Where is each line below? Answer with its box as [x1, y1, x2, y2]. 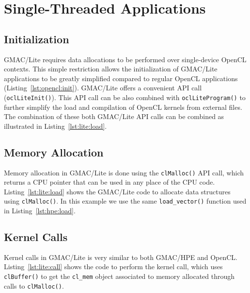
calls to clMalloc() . [4, 280, 64, 291]
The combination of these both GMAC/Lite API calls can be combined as [4, 111, 224, 121]
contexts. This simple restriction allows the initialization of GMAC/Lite [4, 64, 218, 74]
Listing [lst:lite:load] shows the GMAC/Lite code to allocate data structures [4, 186, 231, 196]
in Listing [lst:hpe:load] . [4, 206, 76, 216]
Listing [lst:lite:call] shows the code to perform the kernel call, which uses [4, 261, 223, 272]
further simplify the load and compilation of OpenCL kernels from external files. [4, 102, 242, 112]
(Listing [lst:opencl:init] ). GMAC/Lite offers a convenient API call [4, 83, 202, 93]
